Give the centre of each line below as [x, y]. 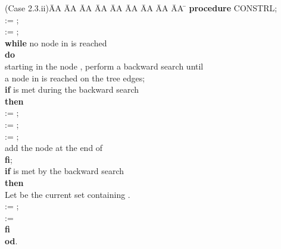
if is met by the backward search [65, 171]
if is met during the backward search [72, 89]
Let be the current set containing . [68, 194]
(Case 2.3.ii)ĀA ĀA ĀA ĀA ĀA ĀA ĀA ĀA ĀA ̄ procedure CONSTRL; [141, 8]
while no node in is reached [56, 42]
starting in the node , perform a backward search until [104, 66]
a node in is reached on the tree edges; [75, 78]
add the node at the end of [54, 148]
